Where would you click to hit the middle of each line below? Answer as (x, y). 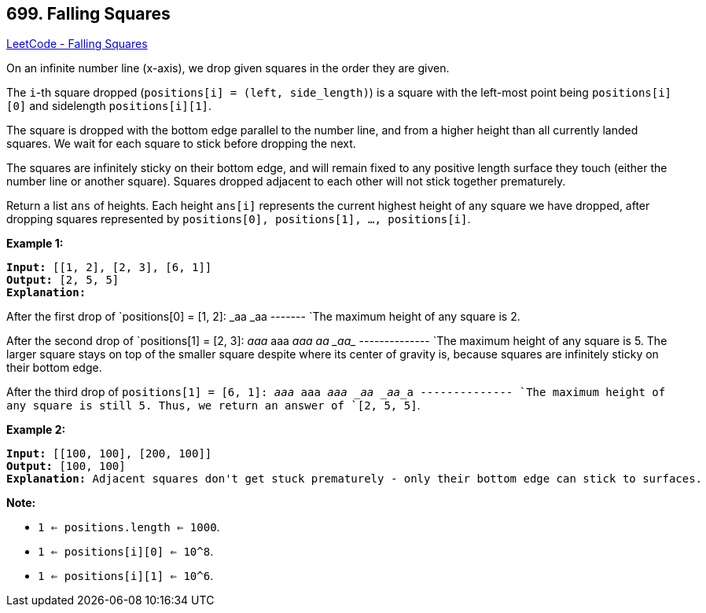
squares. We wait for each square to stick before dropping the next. (181, 144)
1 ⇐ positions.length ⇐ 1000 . (129, 527)
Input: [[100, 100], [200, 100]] (109, 454)
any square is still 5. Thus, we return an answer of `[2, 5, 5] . (213, 406)
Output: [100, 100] (66, 466)
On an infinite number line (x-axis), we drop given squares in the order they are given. (228, 68)
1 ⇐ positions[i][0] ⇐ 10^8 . (126, 552)
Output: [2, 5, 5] (63, 280)
